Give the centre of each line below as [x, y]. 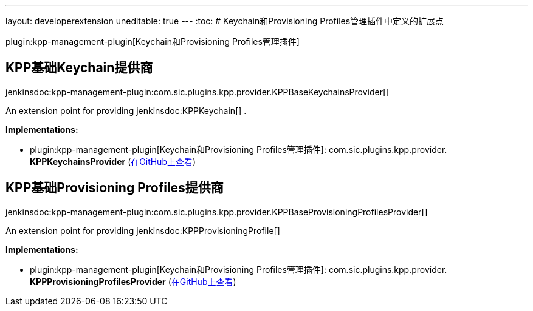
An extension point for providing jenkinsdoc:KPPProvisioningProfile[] [143, 230]
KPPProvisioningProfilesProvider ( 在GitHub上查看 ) [133, 281]
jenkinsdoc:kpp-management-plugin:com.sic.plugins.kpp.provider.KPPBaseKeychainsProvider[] [198, 92]
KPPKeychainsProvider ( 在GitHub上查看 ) [113, 161]
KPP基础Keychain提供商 [79, 68]
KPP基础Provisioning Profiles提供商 [115, 188]
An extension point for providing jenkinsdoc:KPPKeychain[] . [126, 110]
